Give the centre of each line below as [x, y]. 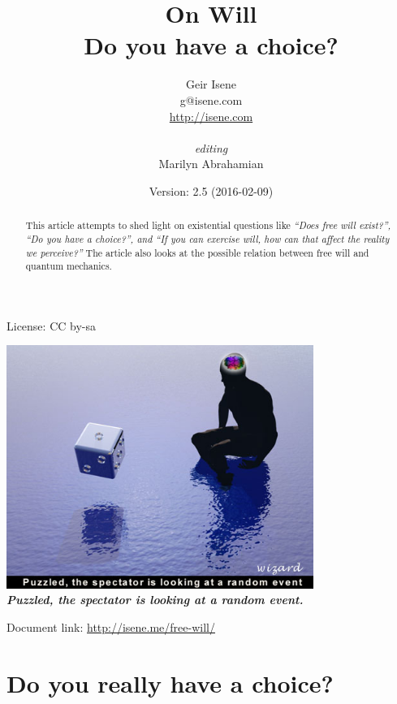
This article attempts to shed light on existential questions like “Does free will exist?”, [208, 225]
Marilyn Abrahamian [211, 164]
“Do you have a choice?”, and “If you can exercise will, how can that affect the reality [207, 238]
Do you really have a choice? [170, 682]
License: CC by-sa [51, 325]
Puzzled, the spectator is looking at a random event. [155, 600]
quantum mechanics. [69, 266]
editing [211, 147]
